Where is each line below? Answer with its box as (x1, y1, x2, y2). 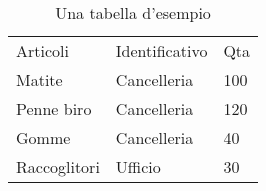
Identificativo (115, 39, 208, 62)
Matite (16, 68, 63, 91)
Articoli (16, 39, 69, 62)
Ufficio (115, 155, 161, 178)
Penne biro (16, 97, 92, 120)
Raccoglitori (16, 155, 100, 178)
